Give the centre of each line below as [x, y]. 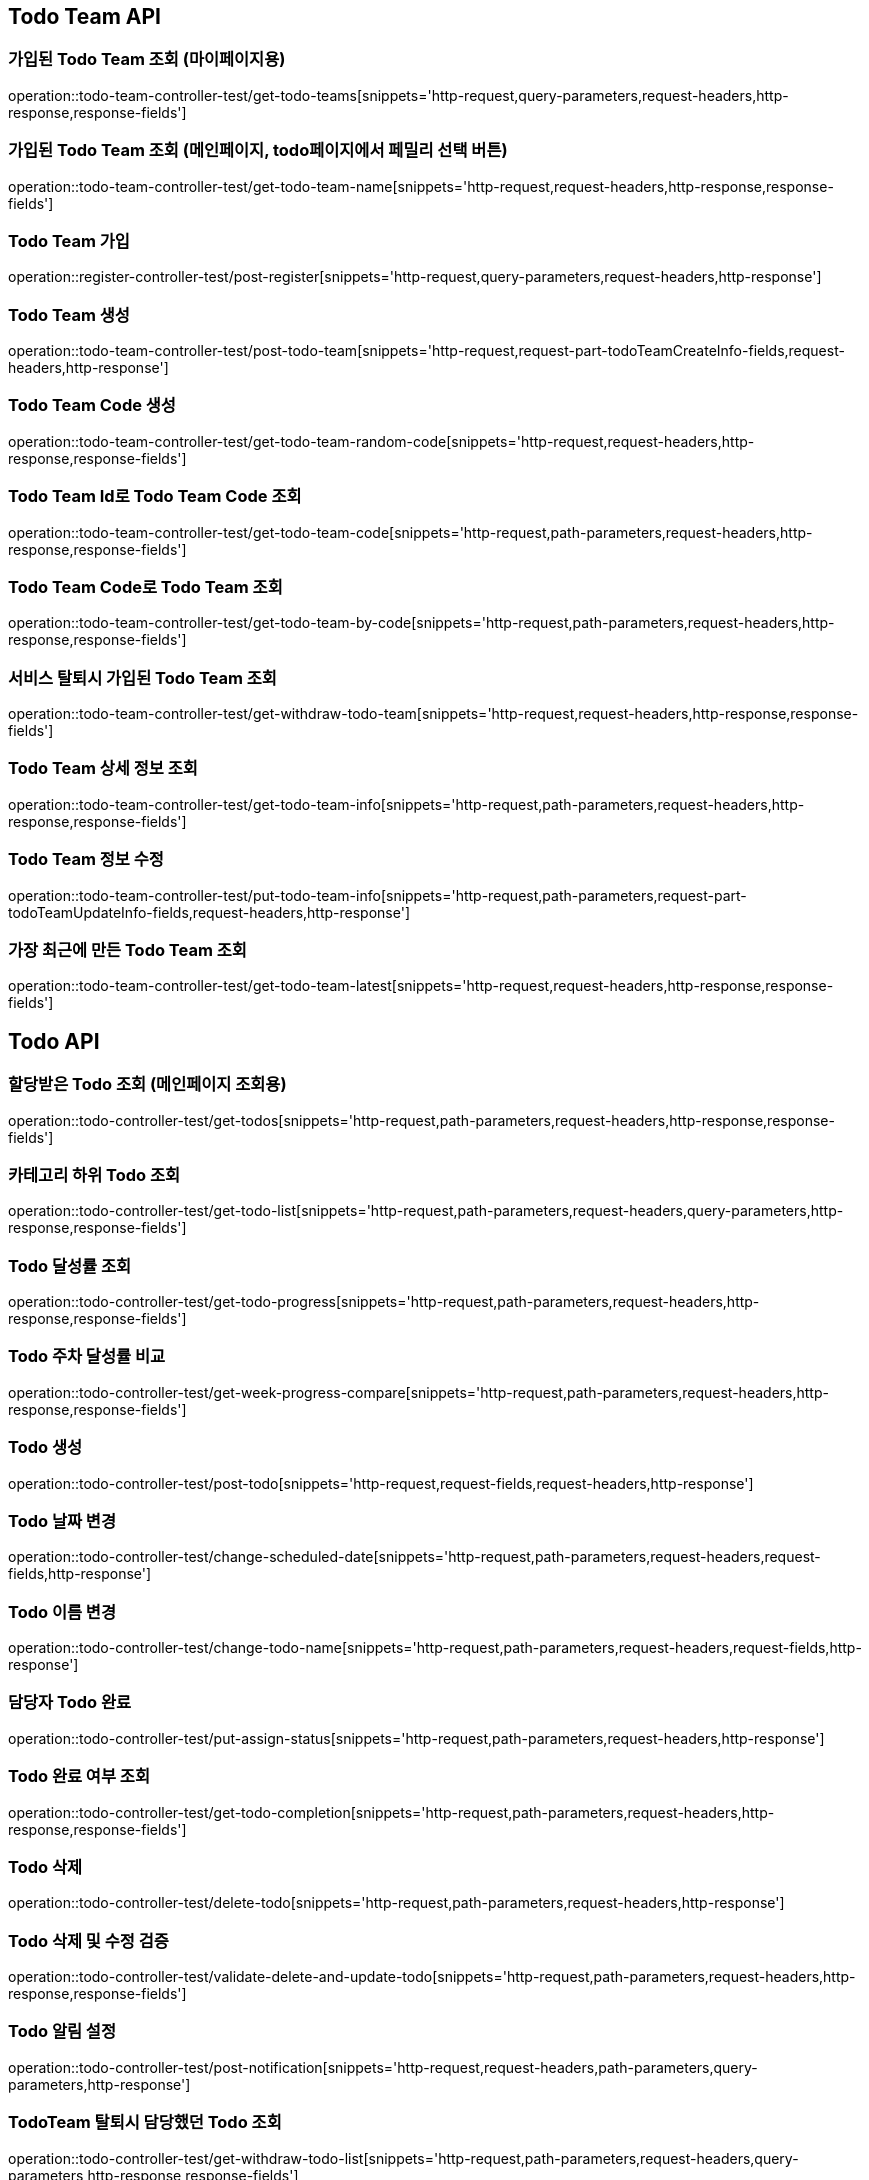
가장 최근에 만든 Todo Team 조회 [127, 949]
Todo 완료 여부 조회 [79, 1776]
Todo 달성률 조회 [70, 1265]
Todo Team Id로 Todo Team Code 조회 [155, 496]
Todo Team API [84, 16]
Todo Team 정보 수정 [86, 859]
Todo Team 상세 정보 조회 [103, 768]
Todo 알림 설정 [62, 2031]
